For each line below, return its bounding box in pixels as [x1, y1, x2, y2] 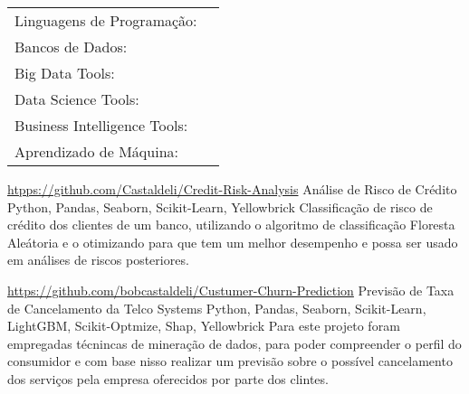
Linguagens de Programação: [14, 10, 197, 31]
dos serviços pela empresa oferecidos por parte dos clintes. [7, 369, 329, 388]
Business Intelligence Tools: [14, 115, 188, 136]
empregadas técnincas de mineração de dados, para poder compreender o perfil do [7, 333, 462, 352]
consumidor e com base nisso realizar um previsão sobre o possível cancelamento [7, 352, 453, 371]
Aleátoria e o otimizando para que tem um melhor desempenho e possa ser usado [7, 232, 458, 251]
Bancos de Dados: [14, 36, 128, 57]
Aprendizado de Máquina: [14, 141, 178, 162]
